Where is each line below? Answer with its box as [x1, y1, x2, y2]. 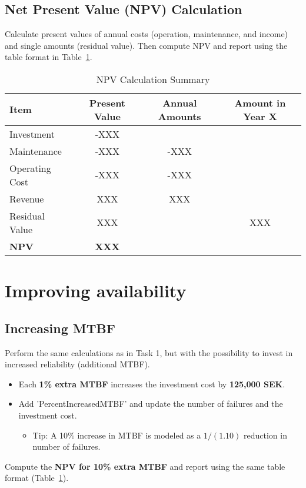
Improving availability [5, 278, 187, 303]
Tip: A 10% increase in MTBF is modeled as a [32, 429, 201, 441]
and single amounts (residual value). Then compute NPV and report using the [5, 39, 288, 51]
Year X [243, 109, 277, 123]
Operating [9, 161, 51, 175]
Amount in [234, 95, 286, 109]
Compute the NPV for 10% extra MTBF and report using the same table [5, 460, 285, 472]
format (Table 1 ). [5, 472, 69, 484]
